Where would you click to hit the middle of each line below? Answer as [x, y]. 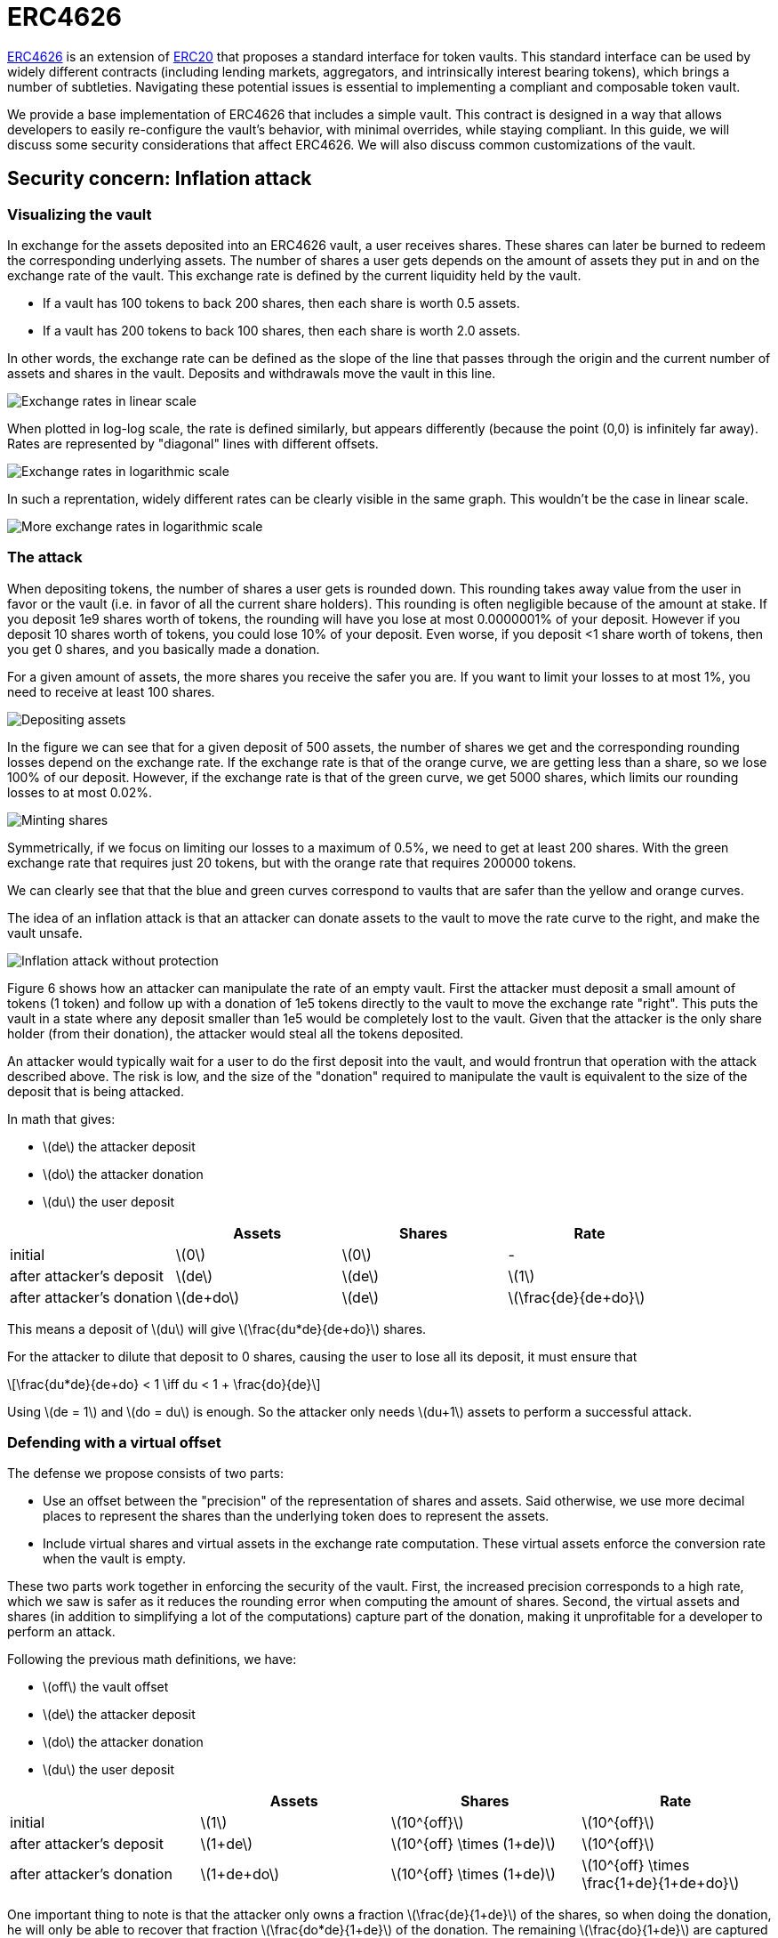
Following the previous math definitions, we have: [152, 1659]
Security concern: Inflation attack [160, 179]
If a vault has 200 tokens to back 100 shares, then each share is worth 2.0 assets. [282, 330]
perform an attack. [61, 1632]
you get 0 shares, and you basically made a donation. [164, 649]
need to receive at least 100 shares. [111, 691]
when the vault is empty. [114, 1559]
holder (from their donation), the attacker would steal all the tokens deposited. [236, 1033]
